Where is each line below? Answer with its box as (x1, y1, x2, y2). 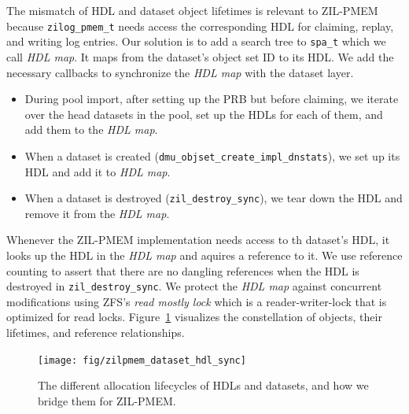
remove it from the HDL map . (24, 205, 170, 221)
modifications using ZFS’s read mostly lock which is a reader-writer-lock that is (6, 293, 387, 309)
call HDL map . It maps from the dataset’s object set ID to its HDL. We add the (6, 48, 394, 65)
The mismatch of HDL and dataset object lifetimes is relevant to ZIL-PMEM (6, 2, 378, 18)
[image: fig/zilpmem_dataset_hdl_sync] (38, 354, 246, 366)
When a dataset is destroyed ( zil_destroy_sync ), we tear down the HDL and (24, 190, 403, 206)
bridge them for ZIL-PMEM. (38, 392, 176, 408)
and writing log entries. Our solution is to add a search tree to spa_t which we (6, 33, 386, 50)
